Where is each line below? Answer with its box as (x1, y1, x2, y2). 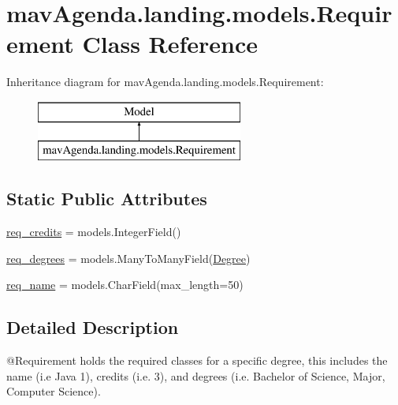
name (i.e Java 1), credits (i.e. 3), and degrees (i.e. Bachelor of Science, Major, (6, 367, 385, 384)
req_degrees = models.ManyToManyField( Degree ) (6, 249, 251, 266)
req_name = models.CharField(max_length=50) (6, 276, 244, 293)
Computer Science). (6, 383, 101, 399)
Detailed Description (6, 315, 179, 339)
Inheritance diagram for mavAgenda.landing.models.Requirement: (6, 73, 324, 90)
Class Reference (82, 28, 259, 60)
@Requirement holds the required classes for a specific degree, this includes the (6, 352, 388, 369)
